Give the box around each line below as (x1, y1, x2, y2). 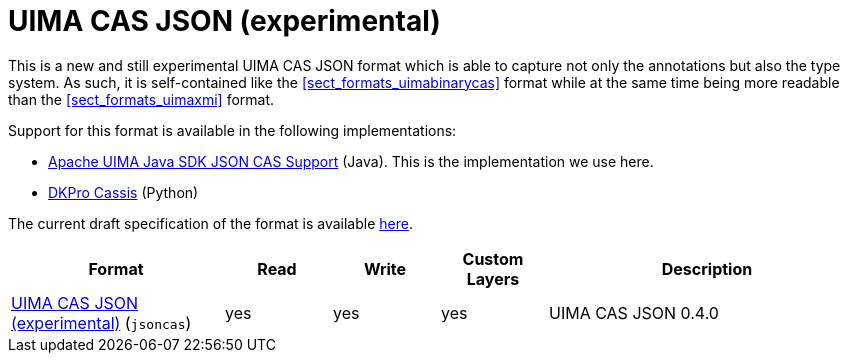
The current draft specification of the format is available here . (8, 214, 413, 232)
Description (661, 258, 753, 279)
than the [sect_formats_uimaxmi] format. (8, 90, 275, 108)
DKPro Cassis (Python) (48, 183, 199, 201)
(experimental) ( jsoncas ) (11, 312, 192, 333)
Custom (462, 248, 524, 269)
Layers (466, 268, 520, 289)
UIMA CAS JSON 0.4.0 (549, 302, 719, 323)
